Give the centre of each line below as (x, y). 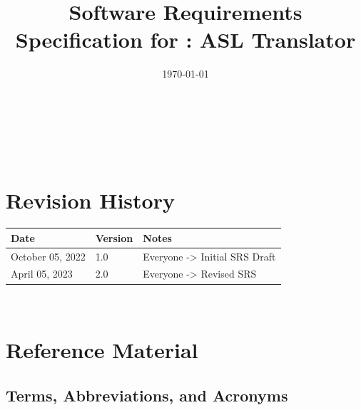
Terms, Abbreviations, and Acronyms (147, 395)
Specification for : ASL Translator (185, 40)
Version (114, 237)
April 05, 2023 (42, 274)
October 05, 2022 (48, 256)
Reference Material (102, 350)
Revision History (90, 200)
